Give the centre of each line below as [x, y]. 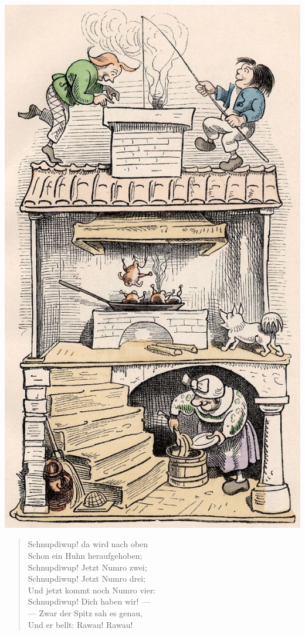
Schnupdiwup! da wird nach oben [88, 544]
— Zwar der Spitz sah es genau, [85, 613]
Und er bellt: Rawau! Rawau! [80, 624]
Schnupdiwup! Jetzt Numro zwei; [87, 567]
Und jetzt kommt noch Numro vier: [92, 590]
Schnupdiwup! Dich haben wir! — [89, 601]
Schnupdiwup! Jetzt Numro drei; [87, 578]
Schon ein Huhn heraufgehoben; [85, 556]
